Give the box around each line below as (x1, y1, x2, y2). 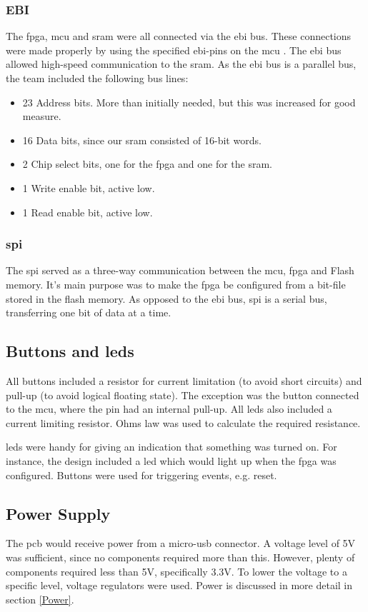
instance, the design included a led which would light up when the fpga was (6, 453, 337, 468)
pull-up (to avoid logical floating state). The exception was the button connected (6, 387, 359, 402)
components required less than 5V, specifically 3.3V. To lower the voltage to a (6, 563, 347, 578)
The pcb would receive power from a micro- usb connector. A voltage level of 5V (6, 536, 356, 551)
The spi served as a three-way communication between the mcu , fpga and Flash (6, 263, 354, 278)
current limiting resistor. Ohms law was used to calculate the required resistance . (6, 415, 361, 430)
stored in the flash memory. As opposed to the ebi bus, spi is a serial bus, (6, 291, 327, 306)
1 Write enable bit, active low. (22, 180, 155, 195)
